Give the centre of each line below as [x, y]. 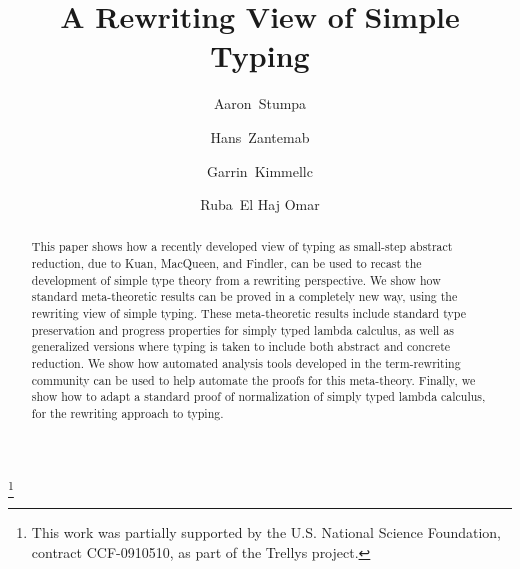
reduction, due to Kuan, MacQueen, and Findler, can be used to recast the [226, 263]
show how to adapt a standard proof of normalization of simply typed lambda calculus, [258, 396]
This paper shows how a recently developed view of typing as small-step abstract [242, 246]
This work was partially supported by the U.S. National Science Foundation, [266, 532]
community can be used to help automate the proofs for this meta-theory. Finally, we [253, 379]
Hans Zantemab [260, 136]
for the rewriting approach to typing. [127, 413]
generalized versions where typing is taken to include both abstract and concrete [241, 346]
